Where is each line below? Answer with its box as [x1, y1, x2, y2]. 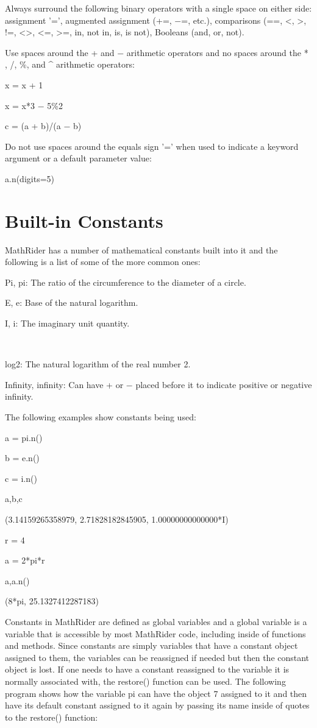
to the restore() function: [5, 710, 98, 723]
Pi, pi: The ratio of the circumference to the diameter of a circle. [5, 275, 246, 288]
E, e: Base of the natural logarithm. [5, 296, 138, 309]
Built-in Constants [5, 208, 163, 233]
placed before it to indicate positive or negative [135, 378, 312, 391]
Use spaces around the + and [5, 46, 115, 58]
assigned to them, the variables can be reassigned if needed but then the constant [5, 651, 310, 663]
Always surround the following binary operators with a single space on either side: [5, 2, 312, 14]
